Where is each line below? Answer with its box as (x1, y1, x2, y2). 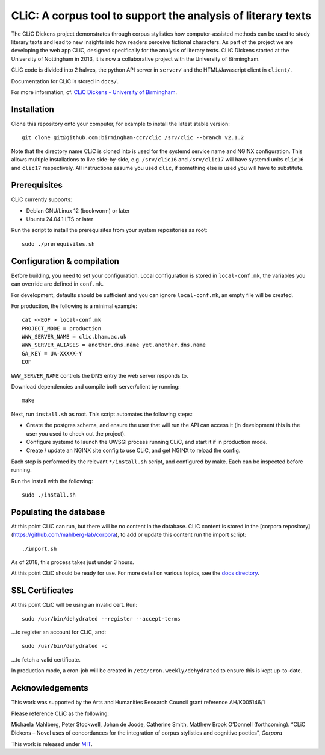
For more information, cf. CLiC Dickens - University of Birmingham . (11, 88, 178, 96)
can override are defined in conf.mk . (11, 280, 104, 287)
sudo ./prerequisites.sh (22, 240, 95, 247)
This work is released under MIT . (11, 740, 93, 747)
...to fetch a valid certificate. (11, 656, 81, 663)
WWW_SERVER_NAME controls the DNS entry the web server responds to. (11, 372, 189, 379)
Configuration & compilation (11, 256, 120, 266)
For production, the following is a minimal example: (11, 302, 138, 310)
